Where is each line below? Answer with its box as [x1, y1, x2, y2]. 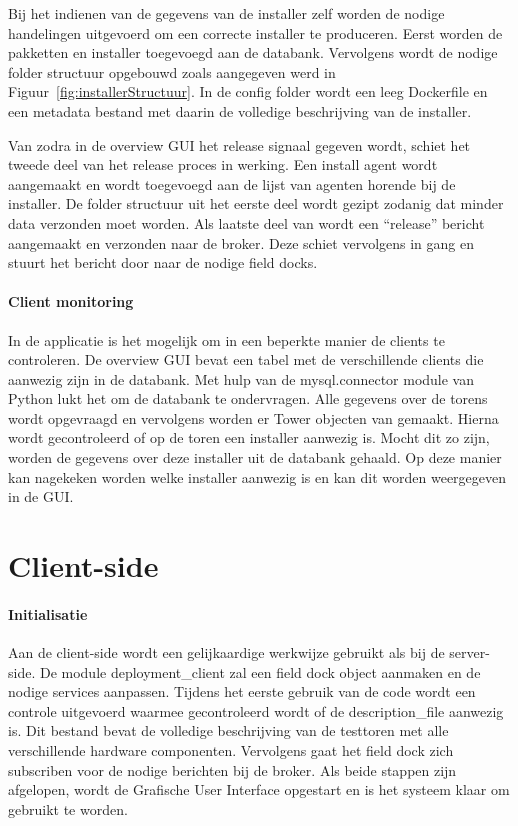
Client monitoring [8, 291, 134, 312]
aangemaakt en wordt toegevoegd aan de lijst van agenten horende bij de [8, 173, 456, 194]
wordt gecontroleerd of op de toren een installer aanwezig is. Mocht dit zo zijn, [8, 427, 490, 448]
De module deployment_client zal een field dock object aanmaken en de [39, 661, 481, 682]
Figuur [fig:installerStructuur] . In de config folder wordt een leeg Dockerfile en [8, 81, 488, 102]
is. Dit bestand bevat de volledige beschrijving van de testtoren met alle [8, 720, 449, 741]
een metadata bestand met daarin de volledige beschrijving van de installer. [8, 100, 472, 121]
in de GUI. [8, 486, 74, 507]
